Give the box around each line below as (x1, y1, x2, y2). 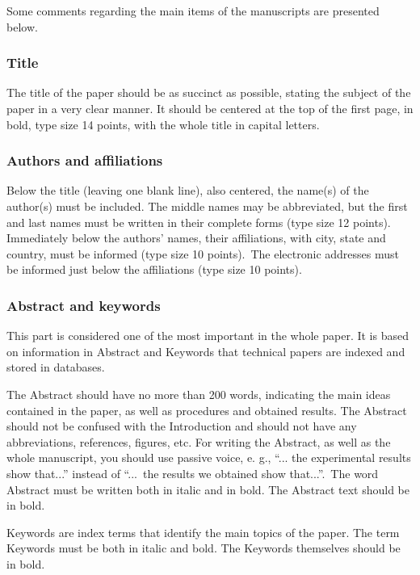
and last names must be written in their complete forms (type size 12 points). (6, 213, 391, 230)
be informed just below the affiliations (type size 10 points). (6, 261, 302, 278)
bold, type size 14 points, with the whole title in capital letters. (6, 115, 320, 132)
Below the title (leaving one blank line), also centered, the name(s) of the (6, 182, 369, 199)
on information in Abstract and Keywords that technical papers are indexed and (6, 342, 405, 359)
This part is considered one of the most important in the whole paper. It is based (6, 327, 409, 344)
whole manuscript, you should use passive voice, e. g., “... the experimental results (6, 449, 411, 466)
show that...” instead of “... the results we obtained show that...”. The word (6, 464, 379, 481)
